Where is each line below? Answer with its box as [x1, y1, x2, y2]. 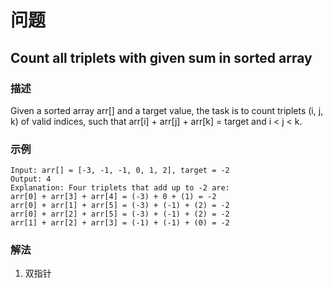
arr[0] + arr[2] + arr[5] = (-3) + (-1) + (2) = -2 [10, 209, 230, 220]
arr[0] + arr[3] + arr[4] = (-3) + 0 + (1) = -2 [10, 192, 217, 202]
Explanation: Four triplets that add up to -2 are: [10, 183, 230, 193]
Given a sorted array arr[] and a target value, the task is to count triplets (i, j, [10, 104, 324, 116]
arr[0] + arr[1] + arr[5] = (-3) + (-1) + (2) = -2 [10, 201, 230, 211]
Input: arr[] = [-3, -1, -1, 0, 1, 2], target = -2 [10, 166, 230, 176]
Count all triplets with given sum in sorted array [10, 49, 313, 66]
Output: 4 [10, 174, 52, 185]
